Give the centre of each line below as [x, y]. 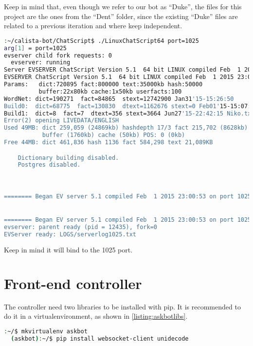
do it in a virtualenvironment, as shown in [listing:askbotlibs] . [96, 316]
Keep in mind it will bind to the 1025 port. [68, 250]
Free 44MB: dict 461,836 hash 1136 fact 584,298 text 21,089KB [108, 143]
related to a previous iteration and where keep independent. [93, 26]
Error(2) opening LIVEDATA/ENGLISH [62, 121]
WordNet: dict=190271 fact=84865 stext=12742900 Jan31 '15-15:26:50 [119, 99]
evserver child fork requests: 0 [58, 55]
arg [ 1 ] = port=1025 [35, 48]
